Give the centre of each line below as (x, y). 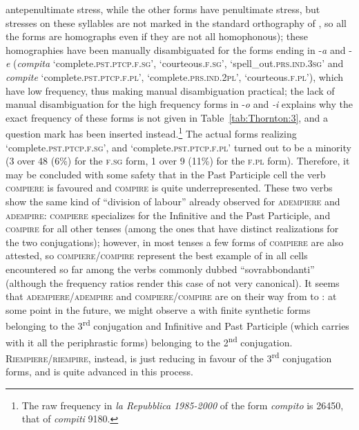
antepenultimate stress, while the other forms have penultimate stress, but (163, 9)
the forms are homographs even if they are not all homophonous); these (157, 36)
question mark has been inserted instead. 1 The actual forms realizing (151, 132)
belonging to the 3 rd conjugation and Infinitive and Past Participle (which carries (177, 325)
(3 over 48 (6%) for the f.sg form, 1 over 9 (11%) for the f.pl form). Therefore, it (178, 161)
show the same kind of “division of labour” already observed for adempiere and (173, 201)
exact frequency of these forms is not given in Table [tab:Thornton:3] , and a (167, 117)
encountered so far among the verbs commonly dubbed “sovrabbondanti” (160, 269)
